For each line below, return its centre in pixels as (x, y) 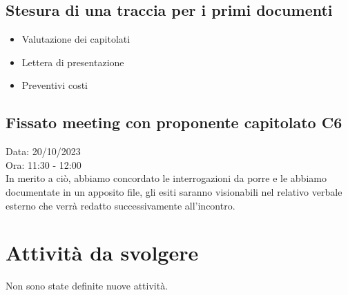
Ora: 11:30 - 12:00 (43, 164)
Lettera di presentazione (73, 62)
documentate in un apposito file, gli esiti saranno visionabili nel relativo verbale (174, 191)
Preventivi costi (55, 85)
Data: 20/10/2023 (43, 151)
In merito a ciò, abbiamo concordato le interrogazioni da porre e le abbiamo (166, 178)
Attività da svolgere (102, 253)
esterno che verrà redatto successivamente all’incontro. (120, 205)
